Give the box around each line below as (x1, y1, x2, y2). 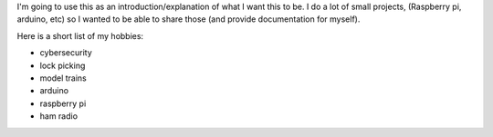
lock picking (39, 60, 86, 71)
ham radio (39, 111, 78, 122)
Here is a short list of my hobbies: (16, 30, 144, 41)
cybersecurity (39, 47, 93, 58)
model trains (39, 73, 87, 83)
